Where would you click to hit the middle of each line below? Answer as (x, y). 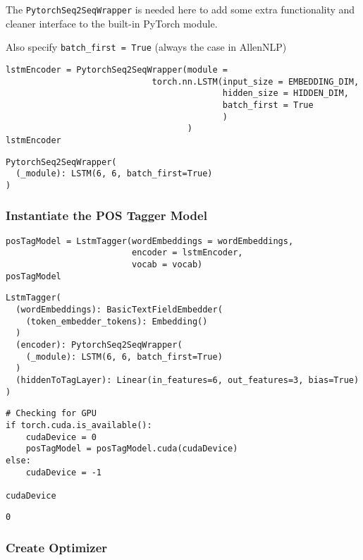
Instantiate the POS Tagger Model (106, 215)
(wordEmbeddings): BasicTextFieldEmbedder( (119, 309)
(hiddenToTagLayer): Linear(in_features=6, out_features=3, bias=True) (187, 380)
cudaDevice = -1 (64, 472)
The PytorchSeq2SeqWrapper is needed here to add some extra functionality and (180, 9)
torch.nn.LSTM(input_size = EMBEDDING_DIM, (256, 81)
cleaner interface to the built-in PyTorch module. (112, 23)
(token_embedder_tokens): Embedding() (117, 321)
